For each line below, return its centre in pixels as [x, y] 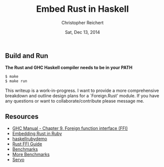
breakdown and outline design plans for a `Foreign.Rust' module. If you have [82, 96]
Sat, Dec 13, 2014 [82, 32]
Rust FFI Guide [27, 144]
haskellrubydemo [30, 139]
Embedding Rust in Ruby [37, 133]
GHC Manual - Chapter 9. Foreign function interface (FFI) [70, 128]
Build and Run [27, 56]
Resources [22, 116]
